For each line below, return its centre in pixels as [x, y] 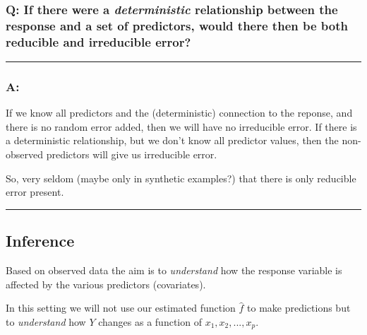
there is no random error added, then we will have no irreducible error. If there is [181, 126]
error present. [35, 192]
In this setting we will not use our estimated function [121, 308]
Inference [40, 241]
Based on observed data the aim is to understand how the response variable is [174, 270]
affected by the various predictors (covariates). [106, 284]
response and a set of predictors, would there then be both [177, 25]
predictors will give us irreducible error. [132, 154]
